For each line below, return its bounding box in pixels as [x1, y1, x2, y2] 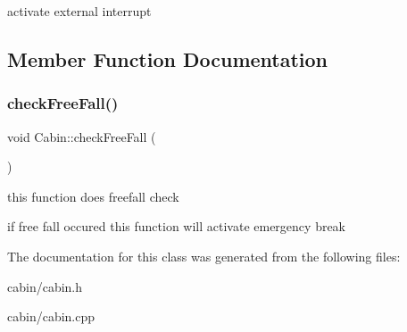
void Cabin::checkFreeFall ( [7, 127, 156, 145]
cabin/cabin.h [7, 277, 83, 295]
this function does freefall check [7, 187, 179, 205]
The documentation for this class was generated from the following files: [7, 246, 401, 265]
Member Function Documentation [7, 45, 328, 72]
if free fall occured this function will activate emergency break [7, 217, 346, 236]
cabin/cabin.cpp [7, 307, 96, 326]
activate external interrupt [7, 2, 152, 20]
